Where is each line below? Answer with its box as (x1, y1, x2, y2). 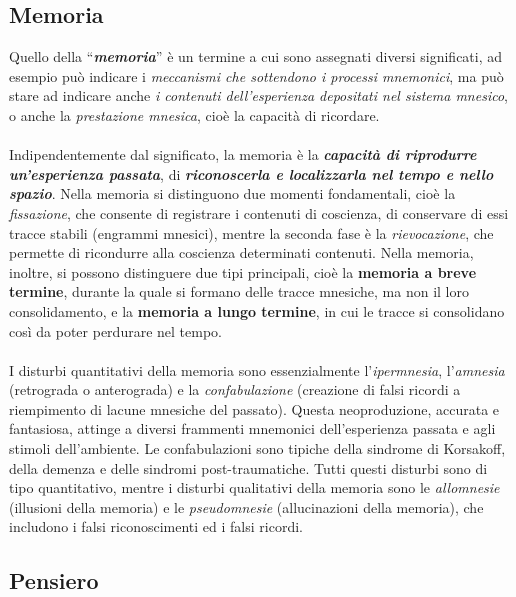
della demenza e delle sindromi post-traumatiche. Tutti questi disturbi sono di (9, 457, 488, 478)
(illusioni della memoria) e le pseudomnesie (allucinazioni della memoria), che (9, 496, 484, 517)
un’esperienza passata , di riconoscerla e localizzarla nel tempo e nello (9, 163, 494, 184)
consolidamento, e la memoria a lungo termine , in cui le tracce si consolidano (9, 300, 505, 321)
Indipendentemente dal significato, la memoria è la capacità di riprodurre (9, 144, 477, 165)
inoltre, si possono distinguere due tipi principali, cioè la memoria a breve (9, 261, 477, 282)
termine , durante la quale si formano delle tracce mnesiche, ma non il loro (9, 281, 469, 302)
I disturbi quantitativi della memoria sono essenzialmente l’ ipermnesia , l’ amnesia (9, 359, 505, 380)
